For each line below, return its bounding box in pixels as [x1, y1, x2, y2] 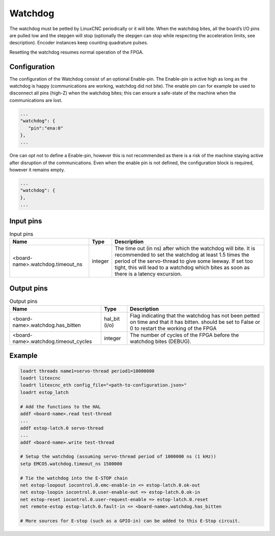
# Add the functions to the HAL [20, 403, 101, 410]
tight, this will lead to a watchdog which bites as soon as [115, 264, 250, 271]
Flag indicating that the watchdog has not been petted [130, 312, 260, 319]
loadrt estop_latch [20, 389, 69, 395]
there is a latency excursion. [115, 270, 182, 277]
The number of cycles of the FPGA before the [130, 331, 239, 339]
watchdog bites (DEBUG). [130, 338, 191, 345]
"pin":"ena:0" [28, 125, 64, 131]
